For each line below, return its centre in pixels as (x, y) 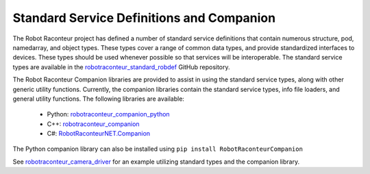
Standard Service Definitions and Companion (144, 18)
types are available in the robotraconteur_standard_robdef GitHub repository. (121, 67)
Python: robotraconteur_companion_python (109, 114)
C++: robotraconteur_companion (93, 124)
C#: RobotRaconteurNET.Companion (99, 134)
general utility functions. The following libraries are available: (99, 99)
